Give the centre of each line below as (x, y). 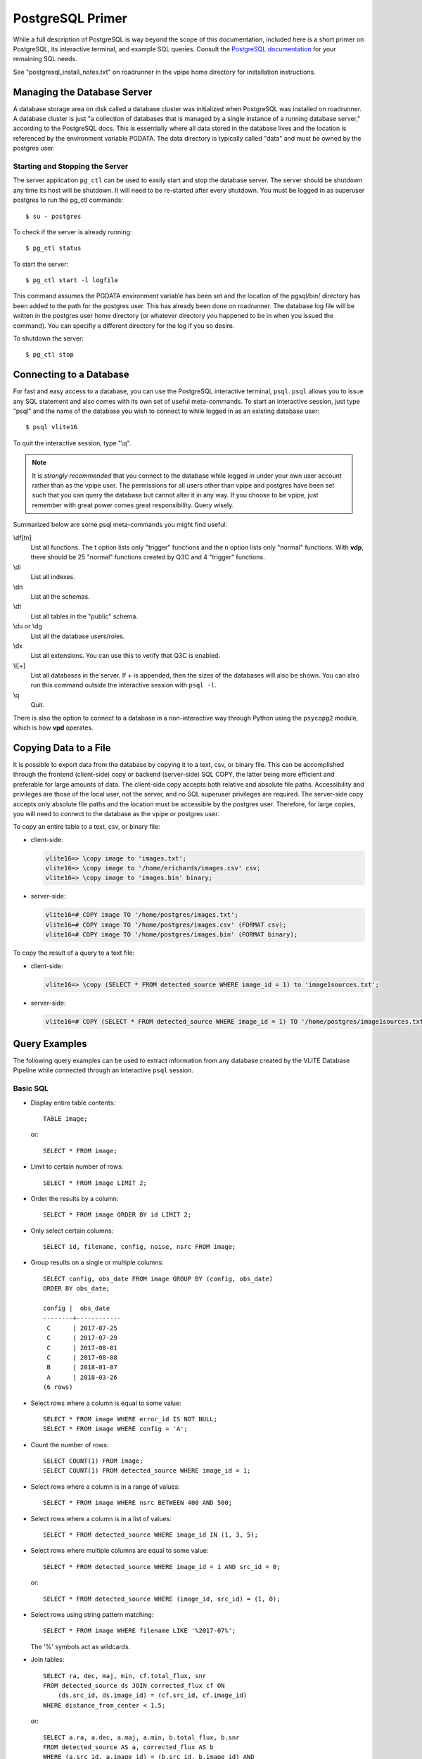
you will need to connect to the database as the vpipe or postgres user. (116, 813)
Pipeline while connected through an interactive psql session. (103, 1070)
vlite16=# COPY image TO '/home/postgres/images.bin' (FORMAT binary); (172, 935)
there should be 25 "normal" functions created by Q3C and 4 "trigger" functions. (148, 557)
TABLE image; (65, 1118)
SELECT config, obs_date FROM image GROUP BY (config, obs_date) (158, 1278)
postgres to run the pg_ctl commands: (68, 200)
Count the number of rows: (70, 1444)
